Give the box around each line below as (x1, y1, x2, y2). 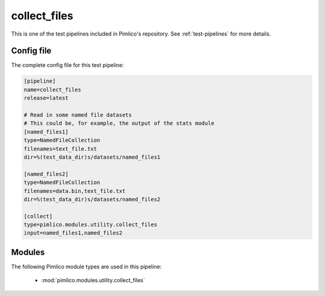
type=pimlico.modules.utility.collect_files (23, 221, 158, 228)
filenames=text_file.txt (23, 145, 97, 152)
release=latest (23, 95, 69, 102)
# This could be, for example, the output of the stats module (23, 120, 215, 127)
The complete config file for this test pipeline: (11, 61, 124, 69)
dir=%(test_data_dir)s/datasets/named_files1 (23, 154, 161, 160)
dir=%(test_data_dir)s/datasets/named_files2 (23, 196, 161, 203)
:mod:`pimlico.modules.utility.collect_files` (41, 277, 146, 284)
